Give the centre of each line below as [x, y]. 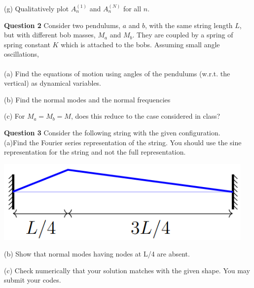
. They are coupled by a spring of [183, 35]
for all [132, 8]
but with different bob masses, [50, 35]
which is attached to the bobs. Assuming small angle [140, 44]
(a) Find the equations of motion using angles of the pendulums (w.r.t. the [117, 73]
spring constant [27, 44]
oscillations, [21, 54]
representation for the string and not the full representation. [95, 152]
